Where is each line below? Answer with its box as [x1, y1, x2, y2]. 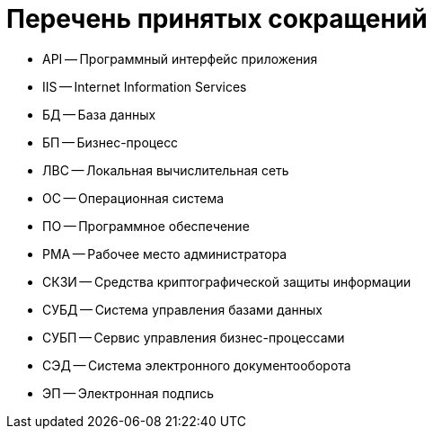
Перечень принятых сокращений [6, 4, 428, 34]
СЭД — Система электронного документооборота [42, 357, 351, 373]
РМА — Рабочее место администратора [42, 245, 287, 262]
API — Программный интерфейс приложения [42, 50, 318, 67]
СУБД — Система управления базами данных [42, 301, 323, 317]
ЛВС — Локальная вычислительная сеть [42, 162, 289, 178]
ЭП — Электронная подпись [42, 385, 215, 401]
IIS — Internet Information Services [42, 78, 247, 94]
